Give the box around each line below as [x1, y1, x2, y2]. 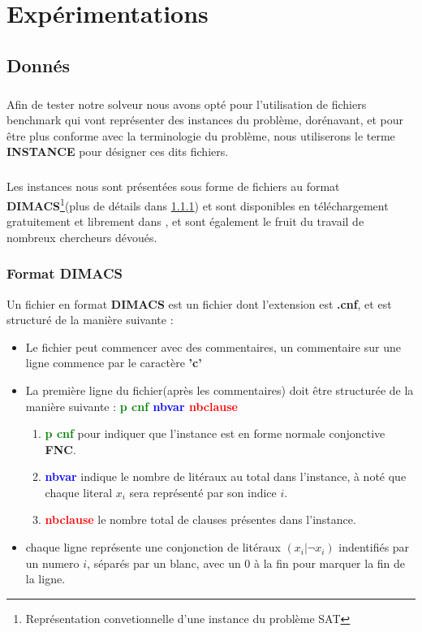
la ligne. [25, 570, 66, 587]
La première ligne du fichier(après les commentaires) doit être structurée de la [25, 381, 414, 398]
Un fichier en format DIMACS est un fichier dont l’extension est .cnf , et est [6, 295, 392, 312]
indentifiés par [338, 539, 410, 556]
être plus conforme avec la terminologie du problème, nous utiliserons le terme [6, 127, 395, 144]
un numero [25, 554, 80, 571]
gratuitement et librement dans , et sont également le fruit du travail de [6, 213, 364, 230]
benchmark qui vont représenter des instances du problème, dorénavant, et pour [6, 111, 404, 128]
